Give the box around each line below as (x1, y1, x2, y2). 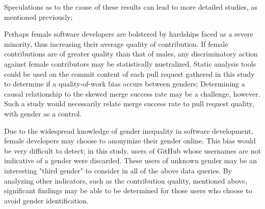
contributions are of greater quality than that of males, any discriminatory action (4, 48, 258, 59)
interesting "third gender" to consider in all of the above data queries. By (4, 165, 232, 175)
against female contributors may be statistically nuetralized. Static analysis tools (4, 58, 256, 69)
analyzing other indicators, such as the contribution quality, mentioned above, (4, 175, 248, 186)
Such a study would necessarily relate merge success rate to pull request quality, (4, 98, 254, 109)
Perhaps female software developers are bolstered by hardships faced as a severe (4, 28, 253, 39)
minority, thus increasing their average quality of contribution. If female (4, 38, 228, 49)
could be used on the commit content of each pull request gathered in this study (4, 68, 255, 79)
